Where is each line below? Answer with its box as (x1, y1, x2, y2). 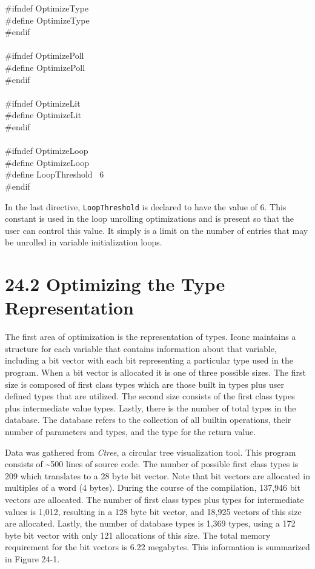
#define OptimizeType (5, 13, 90, 26)
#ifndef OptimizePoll (5, 49, 84, 62)
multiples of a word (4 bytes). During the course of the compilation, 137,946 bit (5, 481, 300, 494)
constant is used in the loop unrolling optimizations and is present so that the (5, 212, 294, 225)
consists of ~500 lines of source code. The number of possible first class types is (5, 458, 299, 470)
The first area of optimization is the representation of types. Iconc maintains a (5, 330, 296, 343)
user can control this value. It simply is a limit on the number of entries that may (5, 224, 308, 236)
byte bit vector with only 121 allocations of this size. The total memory (5, 528, 271, 541)
